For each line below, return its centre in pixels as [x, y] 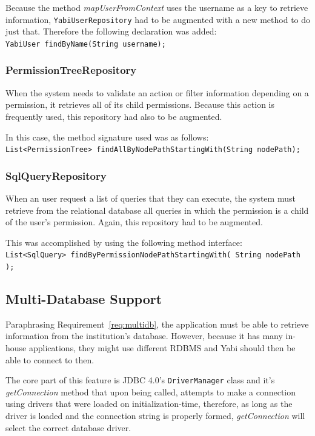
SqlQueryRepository [56, 175]
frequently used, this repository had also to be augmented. [114, 116]
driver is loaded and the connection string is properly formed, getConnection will [155, 416]
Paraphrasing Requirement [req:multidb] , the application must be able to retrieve [157, 324]
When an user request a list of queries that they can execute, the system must [151, 198]
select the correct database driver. [68, 427]
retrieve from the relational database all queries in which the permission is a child [157, 210]
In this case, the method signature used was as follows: [107, 137]
